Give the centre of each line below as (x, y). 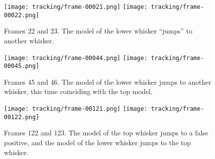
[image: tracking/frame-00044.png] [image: (76, 58)
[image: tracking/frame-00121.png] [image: (76, 109)
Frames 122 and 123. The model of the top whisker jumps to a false (106, 133)
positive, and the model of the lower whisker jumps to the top (98, 142)
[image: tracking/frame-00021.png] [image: (76, 7)
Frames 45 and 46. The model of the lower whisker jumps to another (108, 81)
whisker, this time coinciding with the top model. (78, 91)
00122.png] (22, 117)
